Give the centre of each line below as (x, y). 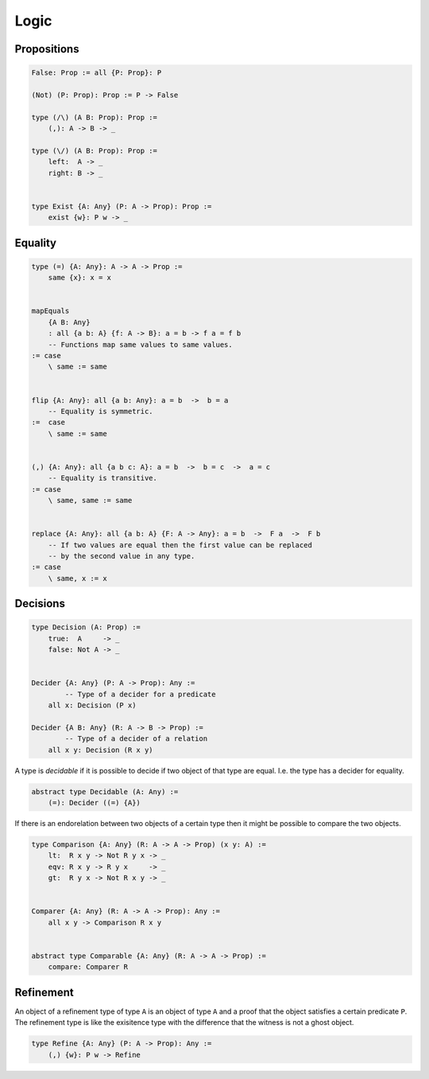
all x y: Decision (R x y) (101, 750)
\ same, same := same (90, 501)
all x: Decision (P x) (92, 705)
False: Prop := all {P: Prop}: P (97, 73)
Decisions (40, 604)
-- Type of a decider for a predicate (140, 694)
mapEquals (50, 311)
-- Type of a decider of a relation (136, 739)
